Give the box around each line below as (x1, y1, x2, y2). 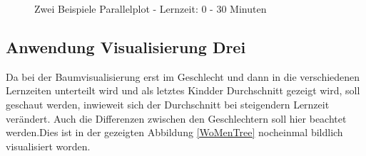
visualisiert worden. (6, 138, 91, 153)
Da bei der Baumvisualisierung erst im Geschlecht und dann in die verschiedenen (6, 69, 360, 84)
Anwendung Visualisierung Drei (6, 35, 246, 57)
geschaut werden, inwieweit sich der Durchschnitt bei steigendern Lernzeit (6, 96, 330, 111)
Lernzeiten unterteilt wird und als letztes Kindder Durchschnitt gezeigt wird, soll (6, 83, 360, 98)
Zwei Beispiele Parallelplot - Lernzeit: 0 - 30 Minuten (34, 1, 267, 16)
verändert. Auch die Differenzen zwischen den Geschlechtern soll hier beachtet (6, 111, 347, 126)
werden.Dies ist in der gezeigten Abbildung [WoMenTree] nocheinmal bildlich (6, 125, 343, 140)
